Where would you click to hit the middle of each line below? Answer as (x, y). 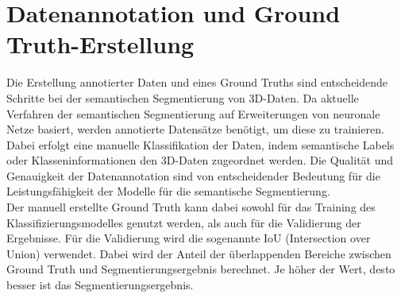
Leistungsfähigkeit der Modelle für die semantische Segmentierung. (168, 191)
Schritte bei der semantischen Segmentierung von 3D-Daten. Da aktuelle (183, 97)
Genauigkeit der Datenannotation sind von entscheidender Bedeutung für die (193, 175)
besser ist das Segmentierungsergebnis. (100, 285)
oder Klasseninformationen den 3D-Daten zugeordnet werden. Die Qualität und (200, 160)
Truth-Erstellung (100, 44)
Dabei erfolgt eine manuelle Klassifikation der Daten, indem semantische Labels (200, 144)
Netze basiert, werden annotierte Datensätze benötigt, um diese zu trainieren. (195, 129)
